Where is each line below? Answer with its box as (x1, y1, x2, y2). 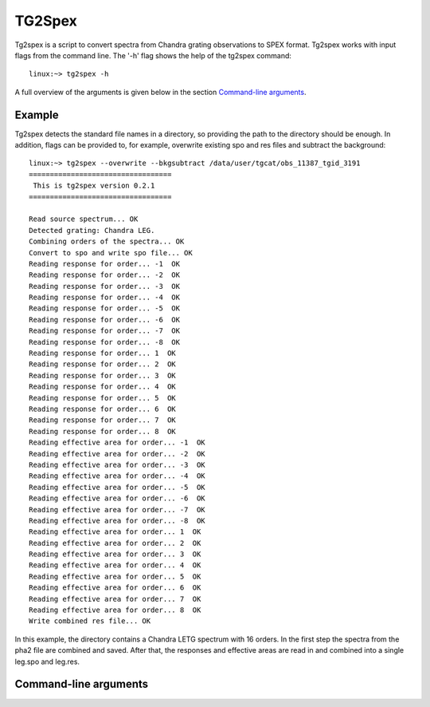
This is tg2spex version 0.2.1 (33, 181, 155, 191)
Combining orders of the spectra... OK (29, 237, 185, 247)
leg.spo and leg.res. (14, 657, 80, 666)
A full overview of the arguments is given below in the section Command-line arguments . (14, 87, 307, 97)
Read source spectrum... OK (29, 215, 139, 223)
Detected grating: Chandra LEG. (29, 226, 155, 235)
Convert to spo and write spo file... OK (29, 248, 193, 257)
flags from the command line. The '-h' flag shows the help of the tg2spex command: (14, 50, 292, 60)
